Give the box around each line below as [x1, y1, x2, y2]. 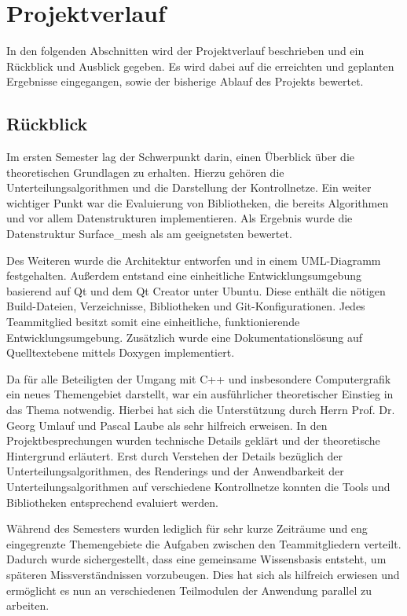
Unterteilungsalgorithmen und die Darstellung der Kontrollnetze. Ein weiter [6, 179, 372, 196]
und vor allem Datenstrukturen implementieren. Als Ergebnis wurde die [6, 210, 353, 226]
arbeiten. [6, 597, 49, 614]
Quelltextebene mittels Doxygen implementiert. [6, 344, 235, 361]
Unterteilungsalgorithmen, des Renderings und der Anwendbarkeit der [6, 463, 344, 479]
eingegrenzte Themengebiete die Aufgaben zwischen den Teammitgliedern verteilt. [6, 535, 401, 552]
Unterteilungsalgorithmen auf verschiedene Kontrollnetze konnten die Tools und [6, 478, 390, 494]
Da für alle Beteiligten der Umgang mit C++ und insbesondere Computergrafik [6, 370, 391, 387]
